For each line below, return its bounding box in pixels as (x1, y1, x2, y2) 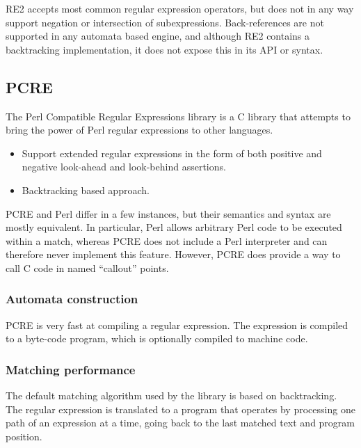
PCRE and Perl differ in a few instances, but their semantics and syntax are (6, 206, 331, 221)
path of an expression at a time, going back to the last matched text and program (6, 415, 355, 430)
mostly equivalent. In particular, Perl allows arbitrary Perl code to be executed (6, 220, 342, 234)
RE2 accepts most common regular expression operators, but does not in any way (6, 1, 354, 15)
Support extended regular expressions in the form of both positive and (22, 145, 322, 160)
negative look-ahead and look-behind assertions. (22, 159, 226, 174)
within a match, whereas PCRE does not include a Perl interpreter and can (6, 233, 328, 248)
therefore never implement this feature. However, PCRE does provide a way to (6, 247, 341, 262)
